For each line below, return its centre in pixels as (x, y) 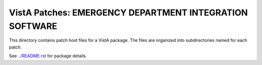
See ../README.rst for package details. (48, 56)
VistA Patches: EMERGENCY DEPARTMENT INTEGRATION (128, 13)
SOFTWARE (33, 26)
